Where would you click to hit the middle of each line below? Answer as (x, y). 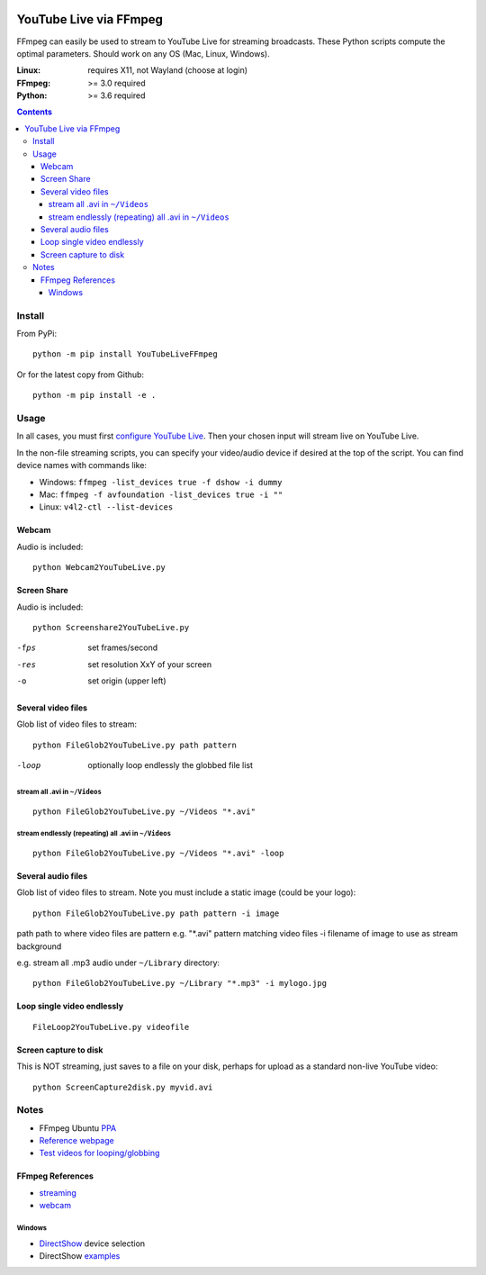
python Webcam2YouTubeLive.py (99, 568)
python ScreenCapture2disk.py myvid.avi (123, 1087)
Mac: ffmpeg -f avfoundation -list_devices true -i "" (161, 494)
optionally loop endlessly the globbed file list (171, 765)
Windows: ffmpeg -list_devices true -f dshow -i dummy (161, 482)
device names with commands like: (82, 466)
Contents (35, 112)
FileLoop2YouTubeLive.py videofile (111, 1027)
